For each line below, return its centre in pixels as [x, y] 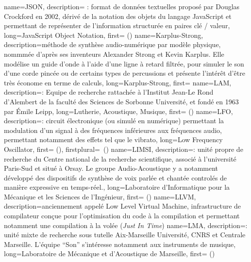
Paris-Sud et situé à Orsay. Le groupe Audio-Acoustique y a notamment [111, 168]
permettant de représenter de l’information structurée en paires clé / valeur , [117, 25]
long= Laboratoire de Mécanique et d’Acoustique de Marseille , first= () [109, 254]
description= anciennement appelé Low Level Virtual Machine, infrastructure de [123, 206]
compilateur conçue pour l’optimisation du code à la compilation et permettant [122, 216]
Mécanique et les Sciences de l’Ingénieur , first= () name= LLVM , [100, 196]
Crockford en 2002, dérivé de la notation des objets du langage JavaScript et [118, 16]
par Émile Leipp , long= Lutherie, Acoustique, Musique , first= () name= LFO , [118, 111]
